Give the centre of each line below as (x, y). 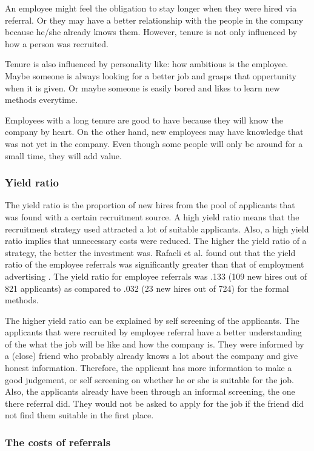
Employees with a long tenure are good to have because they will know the (144, 120)
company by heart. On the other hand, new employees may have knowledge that (154, 132)
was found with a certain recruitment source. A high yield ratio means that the (152, 216)
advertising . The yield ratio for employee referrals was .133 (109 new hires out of (156, 276)
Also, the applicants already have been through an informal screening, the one (150, 391)
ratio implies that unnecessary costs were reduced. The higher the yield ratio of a (156, 241)
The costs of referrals (58, 442)
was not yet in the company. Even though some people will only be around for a (154, 143)
